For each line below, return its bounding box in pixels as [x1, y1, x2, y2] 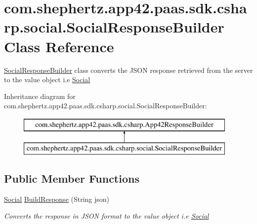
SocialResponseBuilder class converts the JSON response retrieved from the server [4, 64, 253, 75]
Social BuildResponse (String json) [4, 194, 110, 204]
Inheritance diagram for [4, 91, 76, 101]
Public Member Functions [4, 171, 139, 186]
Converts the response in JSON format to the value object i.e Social [4, 210, 209, 221]
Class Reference [4, 36, 114, 56]
